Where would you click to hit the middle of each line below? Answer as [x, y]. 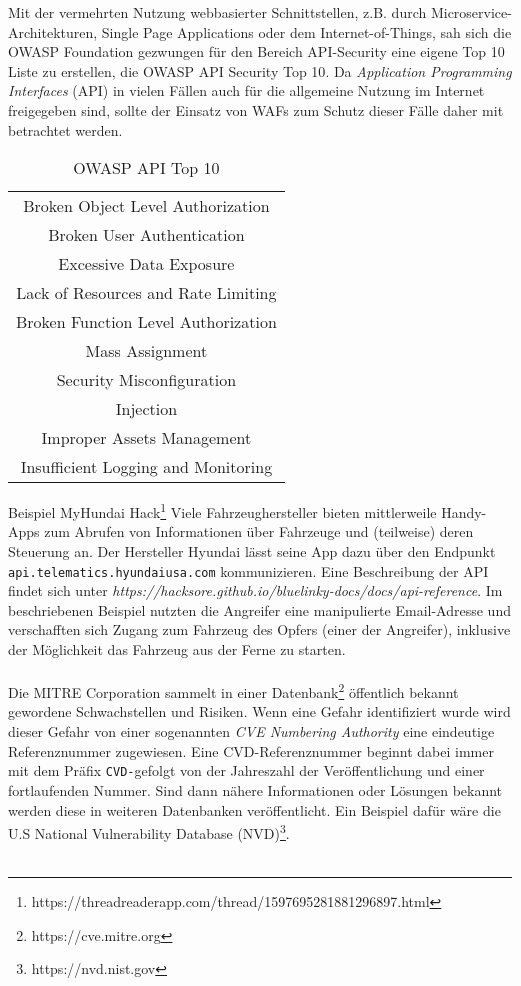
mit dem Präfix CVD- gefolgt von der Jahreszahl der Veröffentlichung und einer [246, 770]
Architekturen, [53, 31]
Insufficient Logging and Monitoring [146, 467]
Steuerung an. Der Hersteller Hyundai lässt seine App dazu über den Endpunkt [252, 551]
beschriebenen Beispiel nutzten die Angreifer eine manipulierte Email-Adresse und [259, 609]
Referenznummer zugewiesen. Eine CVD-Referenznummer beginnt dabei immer [251, 750]
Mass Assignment [146, 351]
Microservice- [471, 12]
